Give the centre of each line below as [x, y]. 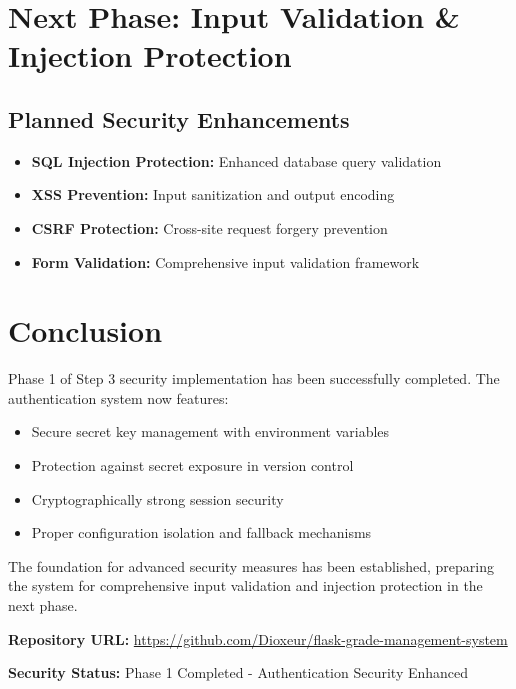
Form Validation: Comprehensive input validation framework [225, 261]
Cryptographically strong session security [157, 498]
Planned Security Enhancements [179, 118]
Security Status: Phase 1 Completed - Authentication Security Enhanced [238, 672]
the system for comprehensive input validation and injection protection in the [245, 585]
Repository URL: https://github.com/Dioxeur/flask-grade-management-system [258, 638]
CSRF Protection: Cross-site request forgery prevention [209, 227]
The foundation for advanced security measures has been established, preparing [251, 565]
